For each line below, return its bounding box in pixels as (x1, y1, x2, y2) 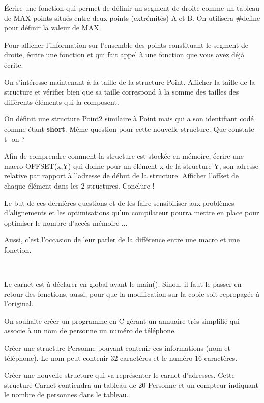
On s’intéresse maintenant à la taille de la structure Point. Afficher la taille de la (4, 76, 255, 87)
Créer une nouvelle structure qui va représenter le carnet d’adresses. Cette (4, 369, 235, 380)
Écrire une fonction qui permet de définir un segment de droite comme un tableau (4, 3, 260, 13)
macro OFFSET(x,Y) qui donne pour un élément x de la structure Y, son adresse (4, 160, 259, 171)
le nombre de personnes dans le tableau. (4, 389, 129, 400)
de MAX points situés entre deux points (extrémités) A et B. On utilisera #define (4, 12, 260, 23)
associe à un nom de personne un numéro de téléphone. (4, 325, 177, 336)
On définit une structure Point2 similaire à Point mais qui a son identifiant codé (4, 113, 254, 124)
